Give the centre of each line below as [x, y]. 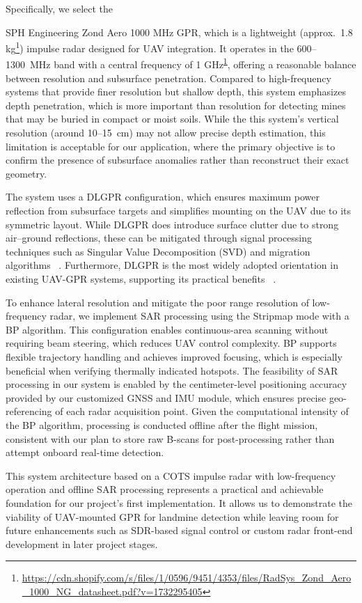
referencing [29, 411]
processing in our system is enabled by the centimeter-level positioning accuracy [176, 384]
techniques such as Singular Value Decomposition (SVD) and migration [158, 251]
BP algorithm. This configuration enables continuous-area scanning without [167, 329]
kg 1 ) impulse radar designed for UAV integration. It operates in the [150, 47]
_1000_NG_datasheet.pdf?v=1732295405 [112, 591]
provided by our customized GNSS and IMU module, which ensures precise [166, 397]
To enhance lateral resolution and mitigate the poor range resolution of [157, 302]
